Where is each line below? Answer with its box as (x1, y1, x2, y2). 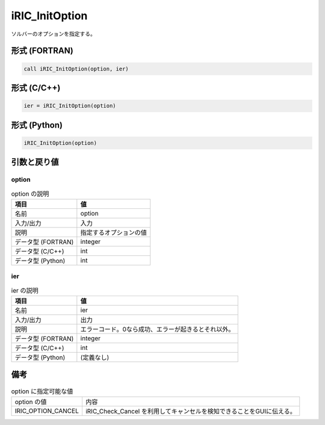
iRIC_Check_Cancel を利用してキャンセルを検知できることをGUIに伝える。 (85, 407, 296, 415)
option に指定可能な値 (11, 387, 73, 396)
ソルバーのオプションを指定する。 (11, 30, 96, 37)
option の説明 (11, 190, 49, 198)
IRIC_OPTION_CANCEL (14, 406, 79, 415)
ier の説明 (11, 286, 39, 294)
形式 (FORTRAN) (11, 46, 73, 56)
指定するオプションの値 (80, 228, 147, 237)
